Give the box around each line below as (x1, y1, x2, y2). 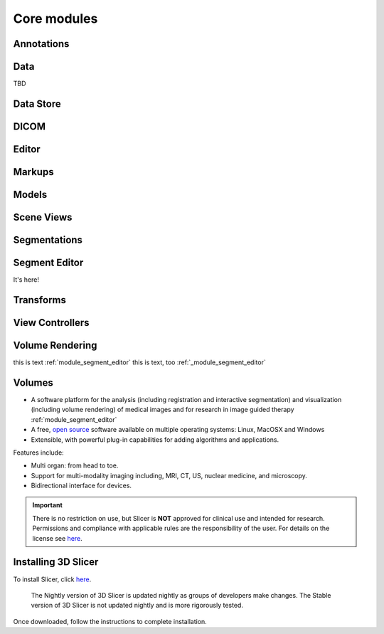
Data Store (13, 97, 61, 110)
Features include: (13, 448, 64, 457)
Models (13, 189, 48, 201)
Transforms (13, 294, 67, 306)
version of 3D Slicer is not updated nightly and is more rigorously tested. (31, 601, 243, 610)
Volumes (13, 376, 53, 389)
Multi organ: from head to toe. (31, 461, 119, 470)
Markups (13, 166, 54, 178)
